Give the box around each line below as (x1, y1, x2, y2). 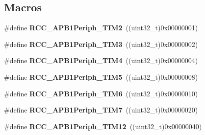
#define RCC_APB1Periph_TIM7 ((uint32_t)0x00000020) (4, 105, 198, 115)
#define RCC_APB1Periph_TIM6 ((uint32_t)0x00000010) (4, 88, 198, 98)
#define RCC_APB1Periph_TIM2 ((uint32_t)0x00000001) (4, 22, 198, 33)
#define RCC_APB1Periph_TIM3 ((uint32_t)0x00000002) (4, 39, 198, 49)
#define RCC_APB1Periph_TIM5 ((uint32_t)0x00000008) (4, 71, 198, 82)
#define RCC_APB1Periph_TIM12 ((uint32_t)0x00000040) (4, 121, 202, 131)
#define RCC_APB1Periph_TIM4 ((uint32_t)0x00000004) (4, 55, 198, 66)
